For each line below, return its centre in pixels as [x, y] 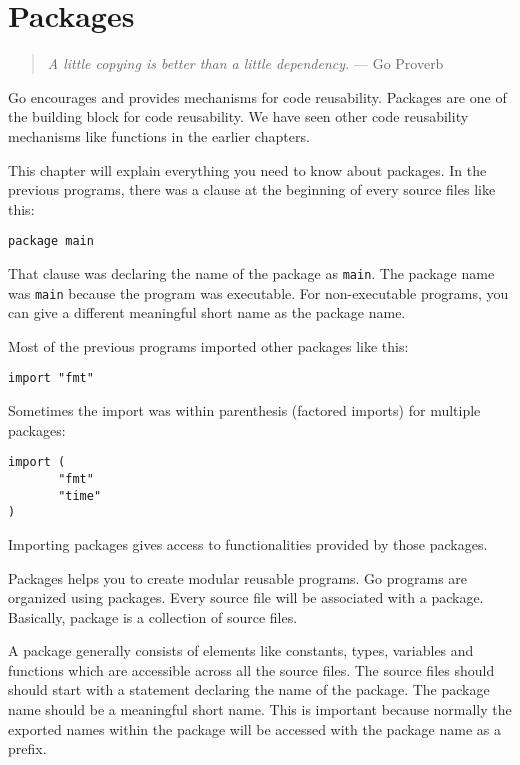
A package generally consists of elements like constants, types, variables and [241, 650]
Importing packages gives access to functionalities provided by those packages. [248, 543]
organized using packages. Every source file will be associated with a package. [246, 597]
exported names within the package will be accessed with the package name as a [254, 728]
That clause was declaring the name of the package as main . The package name [251, 272]
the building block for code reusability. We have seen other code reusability [238, 116]
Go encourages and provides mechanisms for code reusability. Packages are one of [257, 96]
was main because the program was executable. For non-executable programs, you [258, 292]
